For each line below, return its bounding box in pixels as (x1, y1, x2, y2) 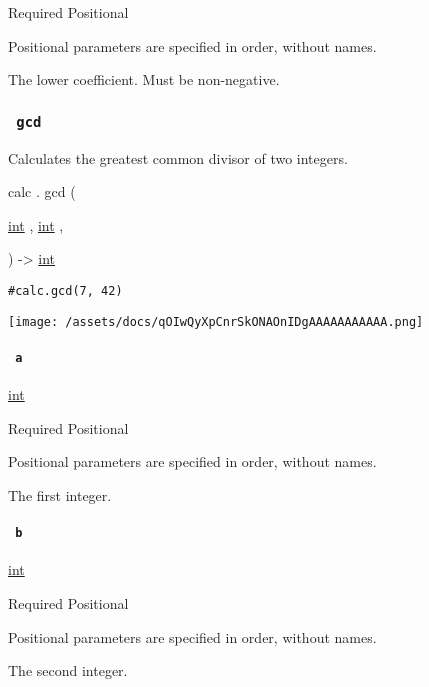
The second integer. (8, 660, 128, 681)
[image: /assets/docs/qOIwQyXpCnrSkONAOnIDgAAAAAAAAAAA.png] (8, 314, 424, 329)
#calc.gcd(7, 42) (8, 283, 123, 298)
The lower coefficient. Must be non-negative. (8, 69, 280, 90)
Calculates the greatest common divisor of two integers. (8, 147, 348, 168)
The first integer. (8, 484, 112, 505)
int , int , (8, 214, 64, 235)
